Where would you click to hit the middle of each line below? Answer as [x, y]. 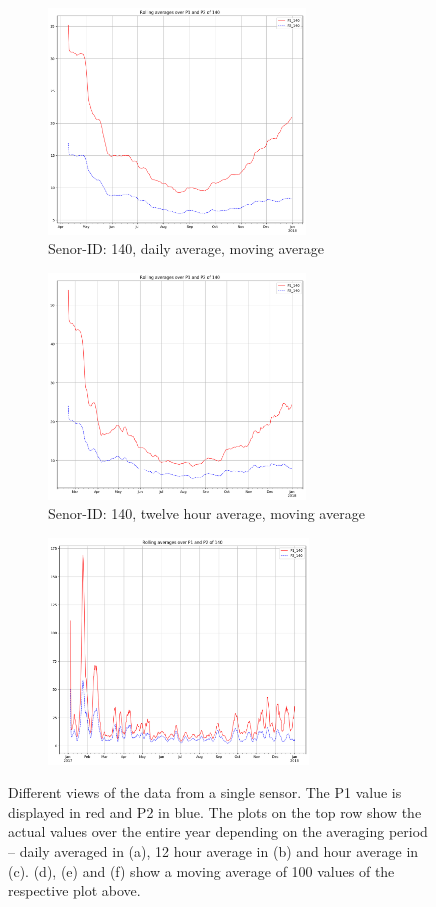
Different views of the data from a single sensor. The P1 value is [205, 792]
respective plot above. [74, 890]
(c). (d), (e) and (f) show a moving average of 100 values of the [201, 870]
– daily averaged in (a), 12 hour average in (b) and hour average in [213, 851]
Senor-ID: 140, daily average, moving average [186, 248]
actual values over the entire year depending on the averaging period [218, 831]
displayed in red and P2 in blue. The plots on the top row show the [215, 811]
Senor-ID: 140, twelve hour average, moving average [206, 513]
